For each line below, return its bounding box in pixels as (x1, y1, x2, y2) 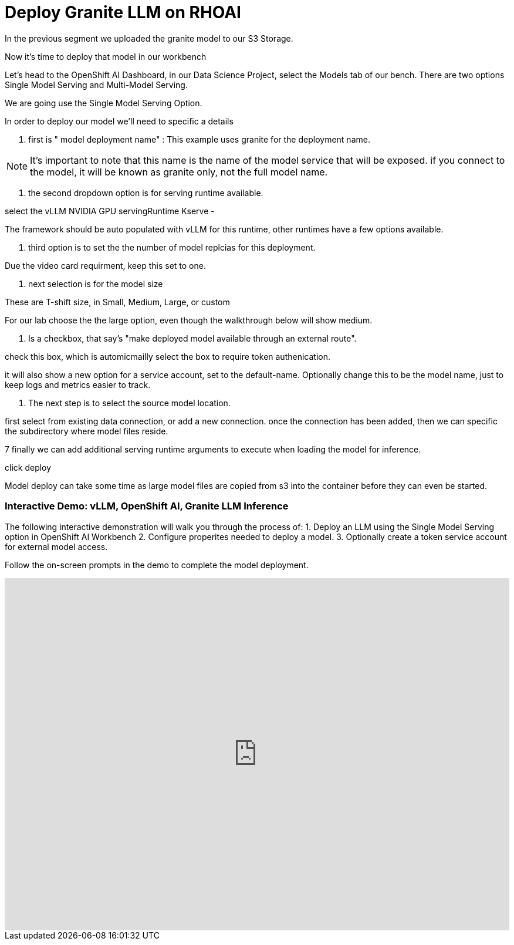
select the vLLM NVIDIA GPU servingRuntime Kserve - (5, 205, 215, 216)
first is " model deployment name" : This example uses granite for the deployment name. (28, 134, 370, 144)
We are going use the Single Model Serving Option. (5, 97, 202, 108)
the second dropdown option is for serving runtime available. (28, 187, 263, 198)
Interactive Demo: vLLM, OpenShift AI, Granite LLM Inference (5, 500, 289, 512)
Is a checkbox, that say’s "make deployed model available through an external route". (28, 333, 357, 343)
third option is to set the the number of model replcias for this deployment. (28, 242, 316, 252)
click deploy (5, 462, 52, 473)
